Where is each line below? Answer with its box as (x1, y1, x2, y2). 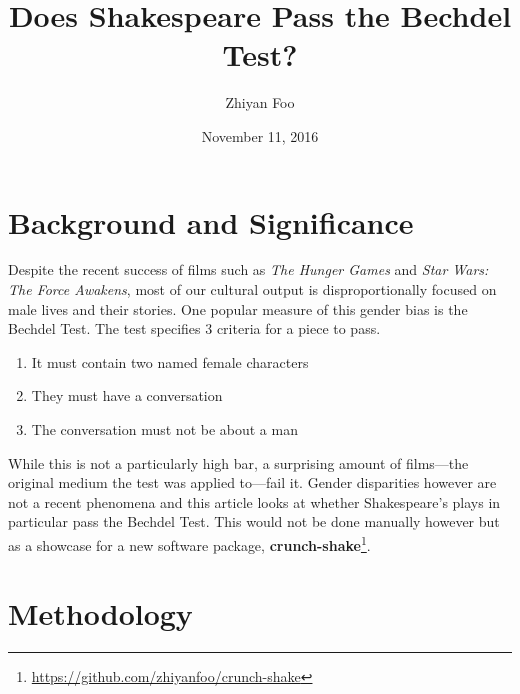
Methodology (8, 593, 193, 634)
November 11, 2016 (201, 125, 319, 146)
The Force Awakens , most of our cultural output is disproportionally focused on (8, 279, 497, 300)
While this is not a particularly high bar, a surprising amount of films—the (8, 452, 469, 473)
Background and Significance (8, 201, 414, 242)
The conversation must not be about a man (31, 419, 298, 439)
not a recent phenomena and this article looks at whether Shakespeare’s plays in (8, 491, 501, 512)
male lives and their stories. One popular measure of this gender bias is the (8, 298, 468, 319)
